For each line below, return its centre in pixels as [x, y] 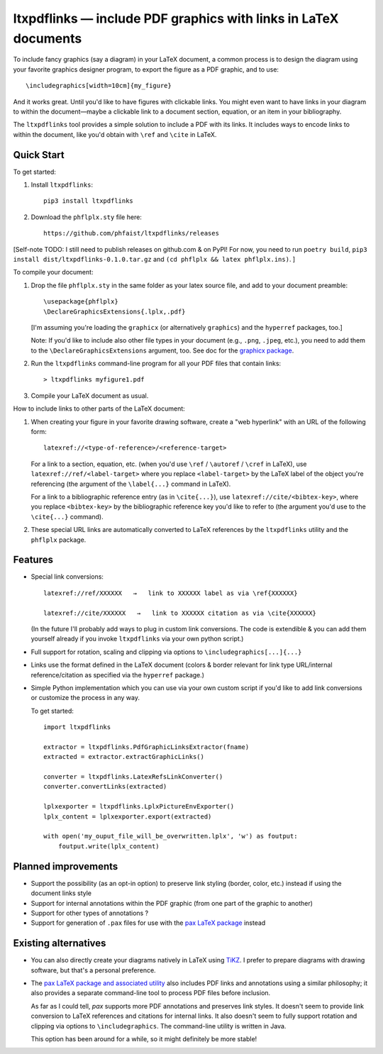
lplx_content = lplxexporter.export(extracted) [128, 816]
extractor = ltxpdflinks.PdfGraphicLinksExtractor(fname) [146, 747]
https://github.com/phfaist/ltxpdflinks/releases [132, 233]
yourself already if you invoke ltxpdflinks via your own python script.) [137, 639]
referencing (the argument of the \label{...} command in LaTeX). [131, 484]
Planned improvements [66, 866]
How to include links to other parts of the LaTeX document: [99, 409]
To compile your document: [53, 272]
